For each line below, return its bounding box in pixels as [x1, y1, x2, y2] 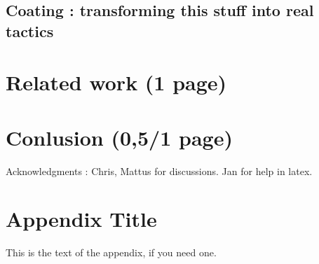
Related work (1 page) [6, 68, 227, 97]
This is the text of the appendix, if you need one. [6, 245, 217, 260]
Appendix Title [6, 204, 157, 233]
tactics [6, 20, 54, 41]
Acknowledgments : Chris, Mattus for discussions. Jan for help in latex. [6, 163, 313, 178]
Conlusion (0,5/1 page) [6, 123, 233, 151]
